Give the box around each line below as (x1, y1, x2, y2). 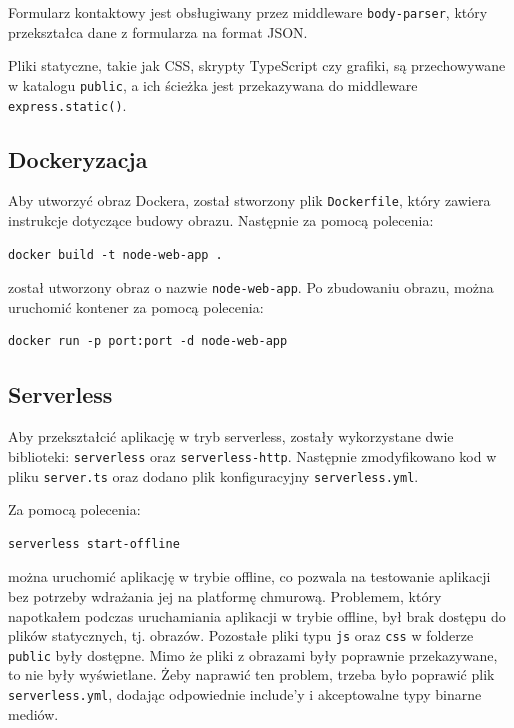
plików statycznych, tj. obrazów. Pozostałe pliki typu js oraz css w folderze (8, 625, 474, 646)
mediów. (8, 703, 59, 724)
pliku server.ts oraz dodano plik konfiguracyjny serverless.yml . (8, 465, 419, 486)
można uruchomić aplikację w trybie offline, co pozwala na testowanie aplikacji (8, 566, 491, 587)
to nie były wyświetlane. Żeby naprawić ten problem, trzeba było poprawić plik (8, 664, 495, 685)
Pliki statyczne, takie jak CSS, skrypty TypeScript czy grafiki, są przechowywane (8, 55, 506, 76)
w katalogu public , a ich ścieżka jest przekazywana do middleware (8, 74, 418, 95)
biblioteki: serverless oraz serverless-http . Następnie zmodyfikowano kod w (8, 445, 497, 466)
